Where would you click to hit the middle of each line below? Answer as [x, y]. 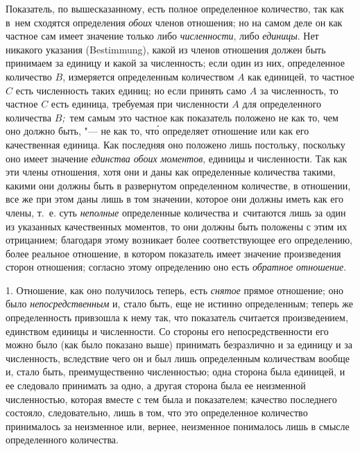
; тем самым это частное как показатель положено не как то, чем [200, 117]
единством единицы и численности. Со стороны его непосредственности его [167, 331]
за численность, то [299, 90]
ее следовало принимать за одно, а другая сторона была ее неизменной [156, 385]
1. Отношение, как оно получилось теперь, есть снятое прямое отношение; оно [174, 290]
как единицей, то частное [301, 76]
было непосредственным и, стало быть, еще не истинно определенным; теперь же [180, 304]
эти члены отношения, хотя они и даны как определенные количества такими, [171, 172]
